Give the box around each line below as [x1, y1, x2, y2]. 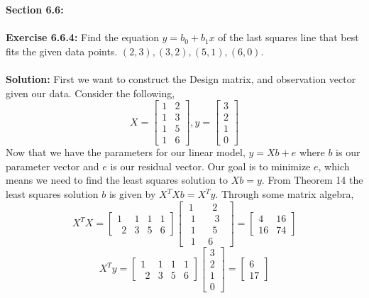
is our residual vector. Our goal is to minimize [110, 158, 311, 173]
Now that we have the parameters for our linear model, [6, 145, 246, 160]
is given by [109, 187, 156, 202]
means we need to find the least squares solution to [6, 172, 228, 187]
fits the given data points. [6, 43, 118, 58]
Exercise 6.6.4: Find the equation [6, 30, 159, 45]
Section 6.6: [6, 2, 64, 16]
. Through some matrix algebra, [215, 187, 354, 202]
